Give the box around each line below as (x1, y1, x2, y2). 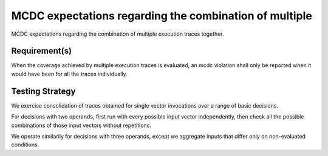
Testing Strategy (11, 86, 76, 96)
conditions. (11, 141, 39, 148)
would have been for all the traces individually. (11, 70, 128, 77)
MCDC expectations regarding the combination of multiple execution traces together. (11, 30, 224, 37)
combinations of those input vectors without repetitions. (11, 122, 152, 129)
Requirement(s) (11, 46, 72, 56)
